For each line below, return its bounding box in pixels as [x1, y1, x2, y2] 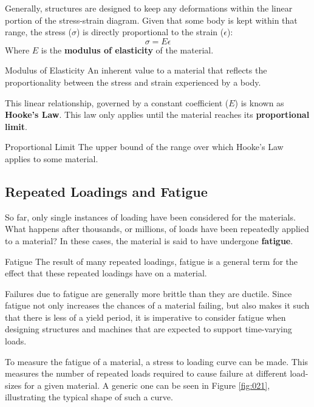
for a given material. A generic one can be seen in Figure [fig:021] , [24, 378, 270, 391]
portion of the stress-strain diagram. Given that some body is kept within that [5, 13, 298, 26]
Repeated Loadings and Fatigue [5, 182, 208, 200]
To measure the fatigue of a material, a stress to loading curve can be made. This [5, 355, 309, 368]
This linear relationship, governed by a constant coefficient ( [5, 96, 229, 109]
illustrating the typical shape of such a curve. [5, 391, 173, 403]
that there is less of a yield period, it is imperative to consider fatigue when [5, 310, 286, 323]
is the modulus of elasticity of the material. [41, 43, 214, 56]
